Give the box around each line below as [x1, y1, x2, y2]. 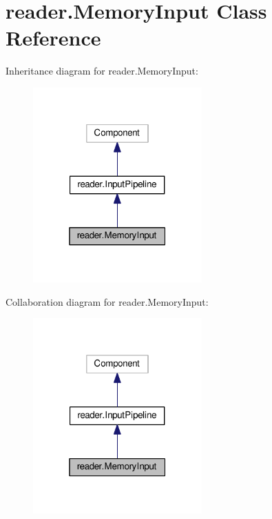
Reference [6, 23, 101, 52]
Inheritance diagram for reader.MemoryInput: [6, 63, 198, 78]
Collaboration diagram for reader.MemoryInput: [6, 294, 209, 309]
